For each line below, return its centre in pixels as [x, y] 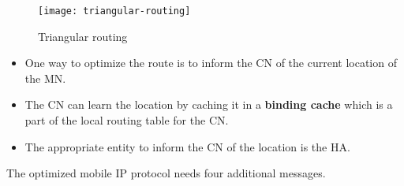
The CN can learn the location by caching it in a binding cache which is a [209, 104]
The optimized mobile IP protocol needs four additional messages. [166, 173]
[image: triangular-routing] [114, 11]
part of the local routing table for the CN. [127, 120]
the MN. [45, 78]
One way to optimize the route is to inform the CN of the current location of [211, 63]
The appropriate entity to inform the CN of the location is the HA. [187, 146]
